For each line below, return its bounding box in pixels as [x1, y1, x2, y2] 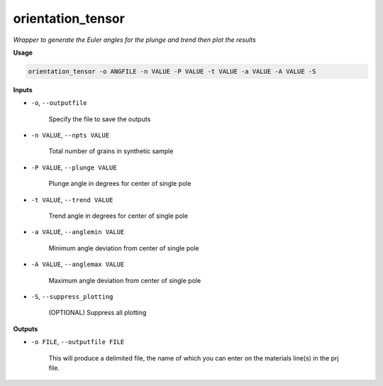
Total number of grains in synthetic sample [48, 147, 174, 155]
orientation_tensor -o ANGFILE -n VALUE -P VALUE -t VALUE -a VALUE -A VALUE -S [28, 67, 316, 75]
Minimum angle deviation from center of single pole [48, 243, 200, 252]
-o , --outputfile [30, 99, 87, 107]
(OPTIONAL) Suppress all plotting [48, 309, 147, 317]
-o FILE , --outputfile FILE [30, 338, 125, 346]
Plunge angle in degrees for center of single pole [48, 180, 191, 188]
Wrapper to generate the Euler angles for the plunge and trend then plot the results [13, 35, 257, 44]
